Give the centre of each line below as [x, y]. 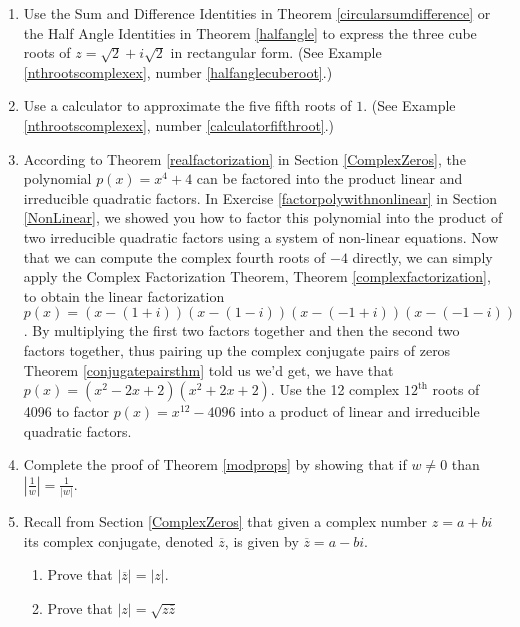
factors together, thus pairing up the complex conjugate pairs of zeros [237, 349]
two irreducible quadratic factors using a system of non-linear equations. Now [261, 236]
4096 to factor [66, 411]
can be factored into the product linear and [329, 178]
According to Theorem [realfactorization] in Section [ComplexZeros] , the [244, 158]
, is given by [261, 540]
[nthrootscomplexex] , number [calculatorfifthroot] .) [179, 124]
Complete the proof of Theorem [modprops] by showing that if [215, 464]
